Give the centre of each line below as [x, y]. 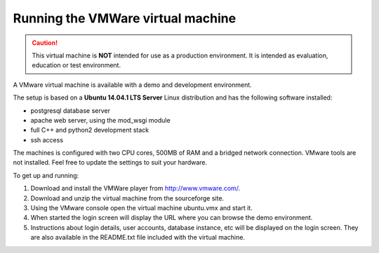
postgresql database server [70, 110]
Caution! [45, 43]
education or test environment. [77, 65]
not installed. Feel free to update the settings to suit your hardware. [110, 163]
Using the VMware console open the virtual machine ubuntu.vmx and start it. [141, 208]
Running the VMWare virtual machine [125, 18]
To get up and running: [46, 175]
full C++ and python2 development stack [90, 130]
